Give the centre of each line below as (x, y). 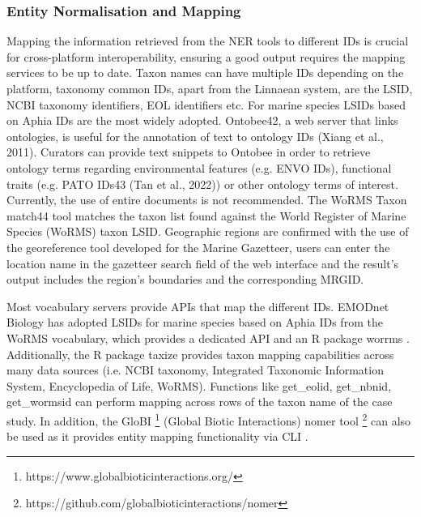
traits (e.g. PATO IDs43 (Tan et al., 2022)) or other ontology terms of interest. (202, 184)
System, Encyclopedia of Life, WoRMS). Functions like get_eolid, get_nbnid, (199, 385)
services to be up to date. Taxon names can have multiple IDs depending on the (205, 73)
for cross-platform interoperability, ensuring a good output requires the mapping (206, 56)
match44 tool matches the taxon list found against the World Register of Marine (206, 215)
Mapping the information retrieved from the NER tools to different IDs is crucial (208, 41)
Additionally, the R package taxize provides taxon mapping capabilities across (200, 354)
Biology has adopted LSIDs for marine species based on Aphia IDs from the (195, 322)
